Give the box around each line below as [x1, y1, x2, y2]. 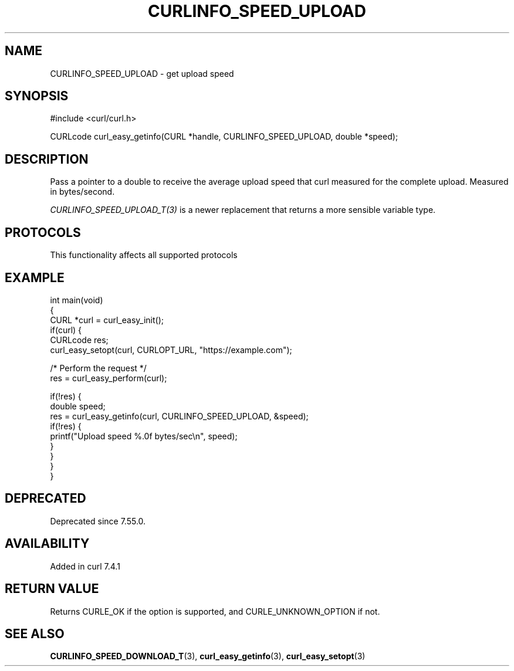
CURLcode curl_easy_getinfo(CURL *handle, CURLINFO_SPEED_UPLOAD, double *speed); [50, 131, 398, 142]
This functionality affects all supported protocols [50, 250, 238, 260]
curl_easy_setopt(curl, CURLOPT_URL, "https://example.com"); [50, 344, 292, 355]
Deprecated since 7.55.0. [50, 516, 146, 526]
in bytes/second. [50, 187, 115, 197]
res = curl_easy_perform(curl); [50, 372, 167, 383]
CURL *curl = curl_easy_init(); [50, 314, 164, 325]
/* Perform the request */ [50, 362, 147, 373]
